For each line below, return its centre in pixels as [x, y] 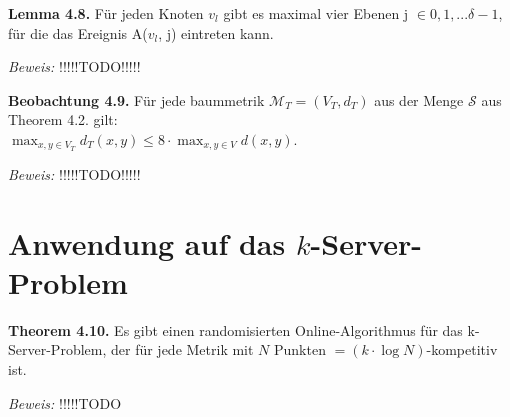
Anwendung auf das [147, 242]
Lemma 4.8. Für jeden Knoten [106, 13]
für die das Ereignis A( [78, 32]
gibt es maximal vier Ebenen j [316, 13]
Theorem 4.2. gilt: [63, 119]
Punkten [300, 349]
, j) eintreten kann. [216, 32]
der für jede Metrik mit [182, 349]
